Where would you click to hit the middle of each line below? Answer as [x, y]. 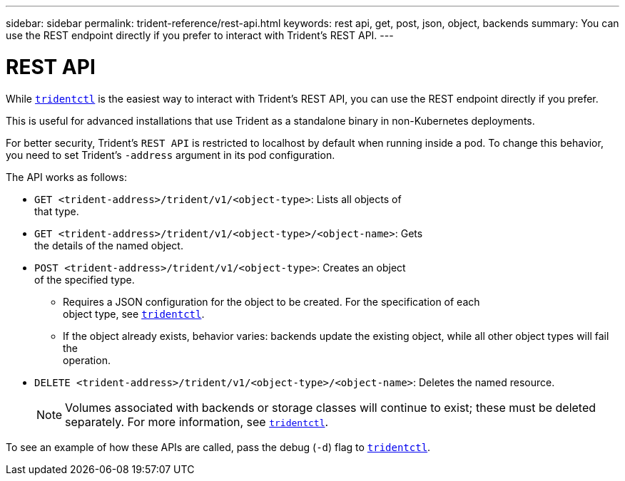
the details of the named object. [109, 245]
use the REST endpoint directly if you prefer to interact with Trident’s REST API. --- [200, 35]
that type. [57, 211]
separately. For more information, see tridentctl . [197, 421]
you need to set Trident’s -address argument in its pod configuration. [171, 155]
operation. [87, 360]
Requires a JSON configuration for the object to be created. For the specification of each [271, 301]
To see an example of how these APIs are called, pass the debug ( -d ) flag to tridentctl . [218, 447]
